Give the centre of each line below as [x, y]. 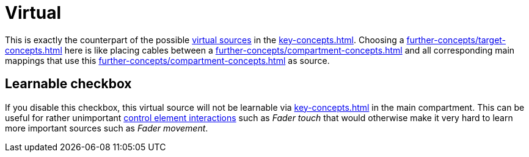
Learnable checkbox [68, 84]
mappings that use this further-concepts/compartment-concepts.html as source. [167, 60]
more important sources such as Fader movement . [107, 128]
